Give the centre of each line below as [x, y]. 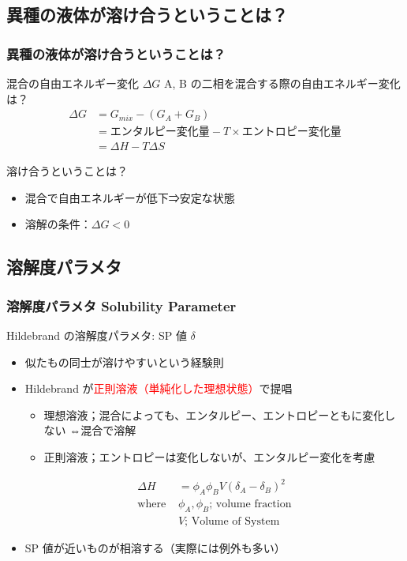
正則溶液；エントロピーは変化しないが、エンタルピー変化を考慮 [209, 457]
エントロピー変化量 [291, 132]
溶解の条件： [58, 224]
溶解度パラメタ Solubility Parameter [121, 305]
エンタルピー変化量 [160, 132]
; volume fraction [250, 504]
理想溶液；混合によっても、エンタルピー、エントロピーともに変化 [214, 414]
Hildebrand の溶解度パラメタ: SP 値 [97, 335]
